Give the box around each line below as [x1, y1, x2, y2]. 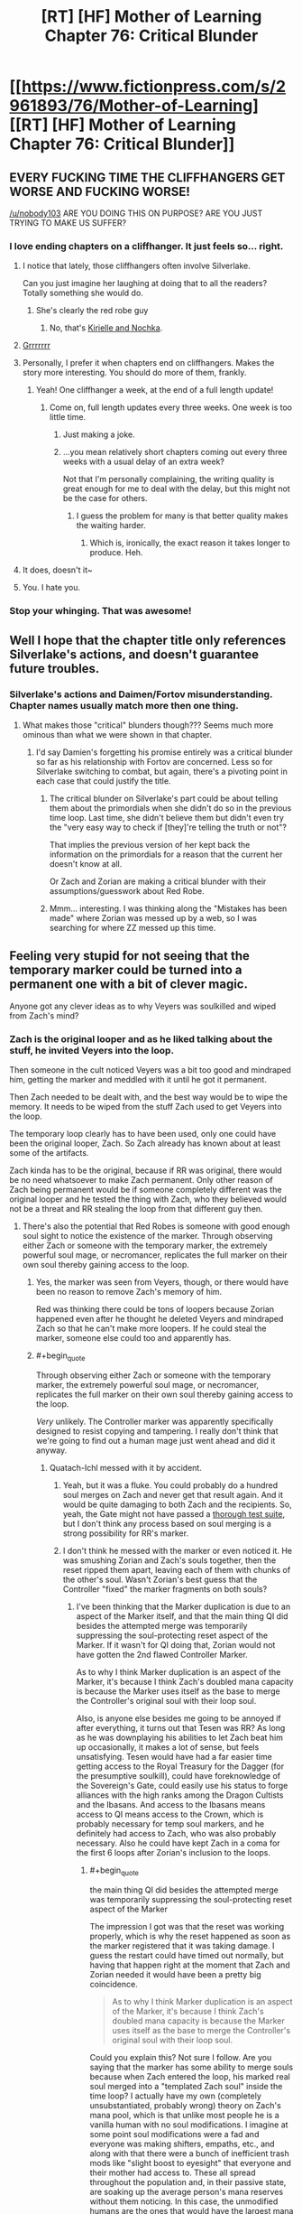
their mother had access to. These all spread [89, 2167, 256, 2178]
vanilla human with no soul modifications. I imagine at [89, 2119, 288, 2130]
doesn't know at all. [49, 858, 123, 869]
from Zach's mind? [9, 1009, 79, 1021]
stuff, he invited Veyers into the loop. [9, 1044, 174, 1056]
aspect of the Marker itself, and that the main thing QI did [76, 1610, 288, 1622]
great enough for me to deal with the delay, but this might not [62, 483, 290, 494]
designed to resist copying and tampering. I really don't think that [35, 1425, 279, 1437]
